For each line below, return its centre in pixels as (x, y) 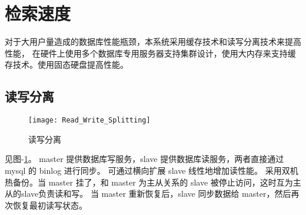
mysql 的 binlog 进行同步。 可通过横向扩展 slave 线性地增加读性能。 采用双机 (152, 170)
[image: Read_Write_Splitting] (89, 120)
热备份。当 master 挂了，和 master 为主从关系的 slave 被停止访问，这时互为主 (153, 182)
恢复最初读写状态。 (50, 205)
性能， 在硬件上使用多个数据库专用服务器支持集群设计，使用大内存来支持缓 (150, 53)
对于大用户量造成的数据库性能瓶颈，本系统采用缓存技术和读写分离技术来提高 (153, 42)
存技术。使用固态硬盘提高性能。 (66, 64)
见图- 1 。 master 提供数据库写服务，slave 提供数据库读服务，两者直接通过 (144, 159)
